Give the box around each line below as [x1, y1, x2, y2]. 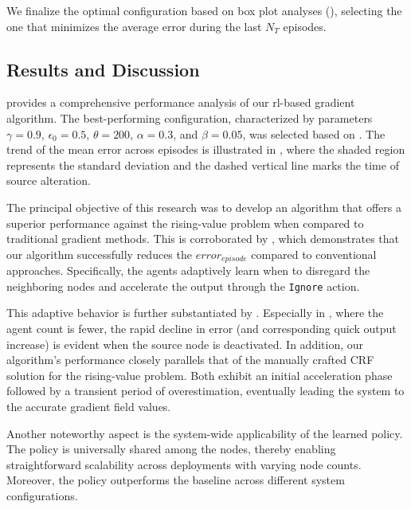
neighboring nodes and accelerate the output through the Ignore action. [6, 277, 360, 294]
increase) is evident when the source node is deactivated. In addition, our [6, 335, 364, 352]
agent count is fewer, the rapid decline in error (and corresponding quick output [6, 320, 397, 337]
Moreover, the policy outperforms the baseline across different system [6, 472, 345, 488]
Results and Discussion [6, 57, 200, 81]
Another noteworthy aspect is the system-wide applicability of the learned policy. [6, 425, 403, 441]
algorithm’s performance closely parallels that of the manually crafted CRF [6, 351, 374, 368]
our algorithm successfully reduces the [6, 245, 192, 262]
